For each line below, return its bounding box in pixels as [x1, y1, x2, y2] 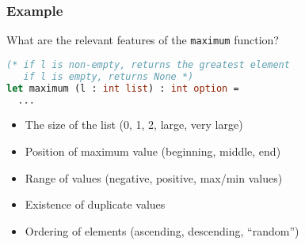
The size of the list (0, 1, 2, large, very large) [25, 116, 243, 133]
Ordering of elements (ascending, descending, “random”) [25, 222, 299, 239]
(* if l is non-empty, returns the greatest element [6, 58, 290, 70]
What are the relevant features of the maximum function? [6, 32, 279, 48]
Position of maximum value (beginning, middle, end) [25, 142, 281, 159]
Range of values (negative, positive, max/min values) [25, 169, 283, 186]
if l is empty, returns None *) [23, 70, 194, 82]
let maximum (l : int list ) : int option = [6, 82, 239, 94]
